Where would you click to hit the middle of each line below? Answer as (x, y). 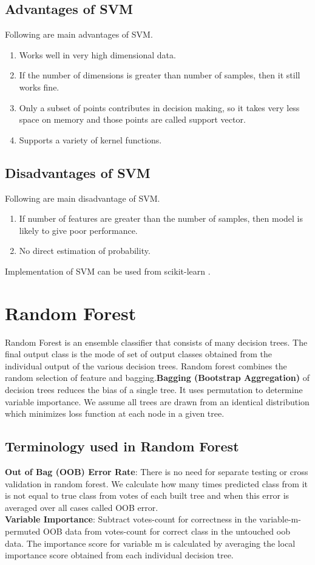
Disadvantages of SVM (78, 172)
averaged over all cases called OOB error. (82, 507)
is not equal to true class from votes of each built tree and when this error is (147, 495)
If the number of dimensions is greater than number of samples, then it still (160, 75)
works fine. (39, 87)
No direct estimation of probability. (85, 251)
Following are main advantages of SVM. (79, 34)
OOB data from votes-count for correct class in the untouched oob (167, 531)
